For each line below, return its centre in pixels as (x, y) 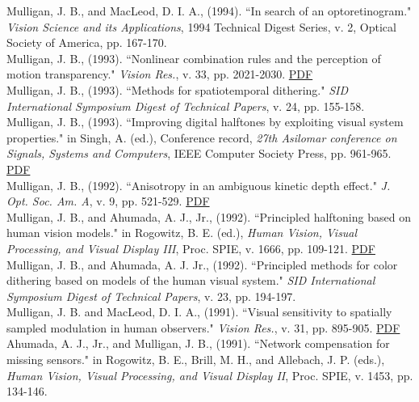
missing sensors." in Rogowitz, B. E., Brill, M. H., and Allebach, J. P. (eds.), (196, 360)
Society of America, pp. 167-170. (87, 42)
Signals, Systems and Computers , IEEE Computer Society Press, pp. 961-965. (199, 153)
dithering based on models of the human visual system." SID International (191, 280)
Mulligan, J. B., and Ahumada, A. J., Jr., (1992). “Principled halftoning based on (209, 216)
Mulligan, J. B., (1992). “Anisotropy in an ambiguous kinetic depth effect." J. (199, 185)
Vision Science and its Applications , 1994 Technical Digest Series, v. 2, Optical (201, 26)
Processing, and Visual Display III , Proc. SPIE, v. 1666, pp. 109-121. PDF (191, 248)
